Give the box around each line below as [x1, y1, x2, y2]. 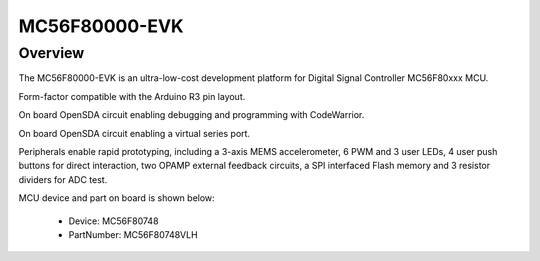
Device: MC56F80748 [68, 215, 159, 227]
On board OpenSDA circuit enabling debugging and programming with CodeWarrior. [18, 109, 365, 121]
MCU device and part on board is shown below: [18, 192, 215, 204]
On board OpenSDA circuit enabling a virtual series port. [18, 127, 250, 139]
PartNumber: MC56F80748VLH [68, 228, 199, 240]
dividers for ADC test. [18, 173, 108, 185]
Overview [18, 44, 85, 62]
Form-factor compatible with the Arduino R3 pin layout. [18, 90, 246, 102]
